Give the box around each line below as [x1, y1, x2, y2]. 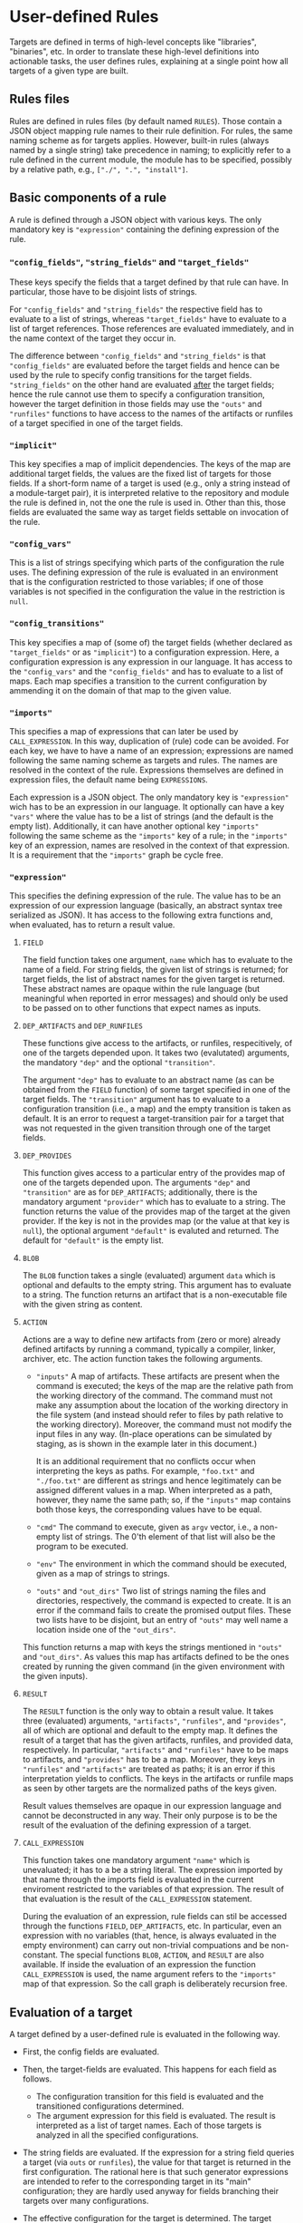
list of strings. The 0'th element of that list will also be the [62, 1531, 276, 1542]
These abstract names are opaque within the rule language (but [22, 984, 260, 995]
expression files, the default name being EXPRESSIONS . [9, 774, 208, 785]
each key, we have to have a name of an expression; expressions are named [9, 745, 294, 756]
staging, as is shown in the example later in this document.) [35, 1439, 258, 1450]
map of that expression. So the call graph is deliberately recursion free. [22, 1978, 288, 1989]
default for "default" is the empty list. [22, 1235, 165, 1246]
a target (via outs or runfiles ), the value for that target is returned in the [22, 2157, 291, 2168]
